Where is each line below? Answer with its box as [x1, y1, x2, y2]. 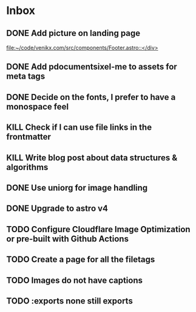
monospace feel [6, 101, 69, 112]
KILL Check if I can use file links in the [6, 122, 152, 133]
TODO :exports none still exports [6, 296, 133, 306]
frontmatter [6, 132, 52, 142]
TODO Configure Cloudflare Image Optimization [6, 224, 191, 235]
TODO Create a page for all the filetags [6, 254, 155, 265]
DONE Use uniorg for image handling [6, 182, 148, 193]
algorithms [6, 162, 49, 172]
